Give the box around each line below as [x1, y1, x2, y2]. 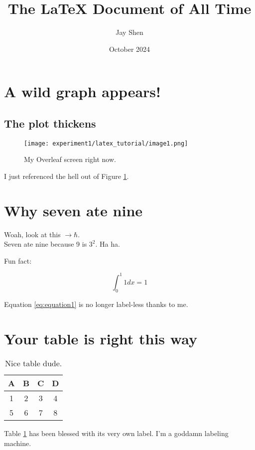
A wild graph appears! [4, 81, 161, 102]
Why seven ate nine [4, 200, 143, 220]
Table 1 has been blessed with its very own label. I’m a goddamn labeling [4, 428, 229, 439]
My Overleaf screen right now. [24, 154, 116, 164]
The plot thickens [4, 115, 96, 131]
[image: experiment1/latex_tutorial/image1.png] [24, 140, 188, 147]
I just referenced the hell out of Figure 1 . [4, 170, 129, 181]
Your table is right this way [4, 328, 197, 348]
